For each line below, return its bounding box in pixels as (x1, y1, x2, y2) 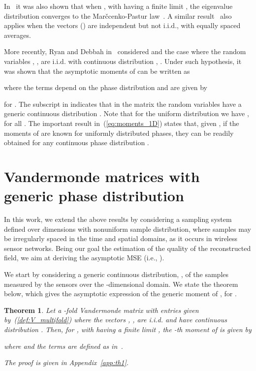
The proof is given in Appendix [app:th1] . (4, 357, 129, 368)
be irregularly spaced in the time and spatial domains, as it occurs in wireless (4, 233, 237, 244)
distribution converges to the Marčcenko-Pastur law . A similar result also (4, 10, 232, 21)
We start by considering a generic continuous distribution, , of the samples (4, 269, 229, 279)
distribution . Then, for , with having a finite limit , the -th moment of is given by (4, 324, 252, 334)
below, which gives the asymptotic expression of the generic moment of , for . (4, 288, 237, 299)
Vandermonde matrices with (4, 166, 200, 186)
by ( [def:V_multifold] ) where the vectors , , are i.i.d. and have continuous (4, 314, 227, 325)
